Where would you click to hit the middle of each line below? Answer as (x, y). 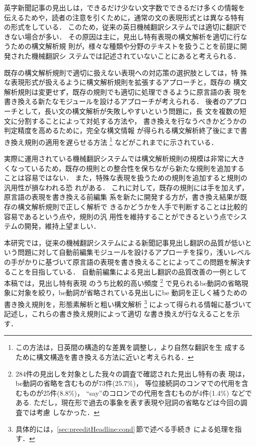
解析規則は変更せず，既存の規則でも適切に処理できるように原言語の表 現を (126, 91)
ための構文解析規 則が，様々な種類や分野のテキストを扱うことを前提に (125, 46)
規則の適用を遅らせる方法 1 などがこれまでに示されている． (121, 141)
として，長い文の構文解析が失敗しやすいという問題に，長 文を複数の (128, 111)
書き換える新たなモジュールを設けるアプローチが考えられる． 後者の (115, 101)
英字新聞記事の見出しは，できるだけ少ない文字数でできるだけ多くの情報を (125, 7)
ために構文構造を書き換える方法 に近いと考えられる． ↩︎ (105, 357)
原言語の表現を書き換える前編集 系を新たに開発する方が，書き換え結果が (122, 197)
